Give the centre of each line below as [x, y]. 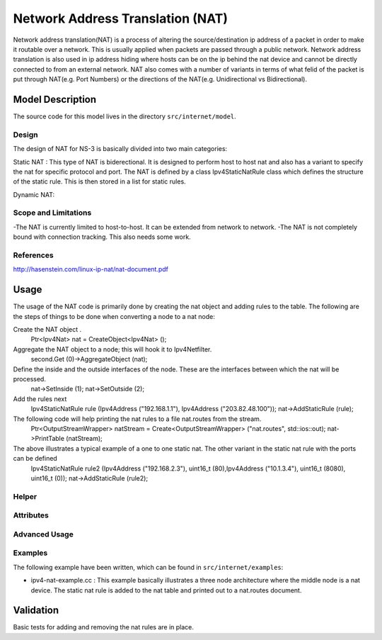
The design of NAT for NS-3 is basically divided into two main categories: [120, 149]
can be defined [35, 459]
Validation [36, 611]
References [33, 255]
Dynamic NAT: [34, 194]
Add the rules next [40, 399]
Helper [25, 496]
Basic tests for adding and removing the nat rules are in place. [104, 627]
